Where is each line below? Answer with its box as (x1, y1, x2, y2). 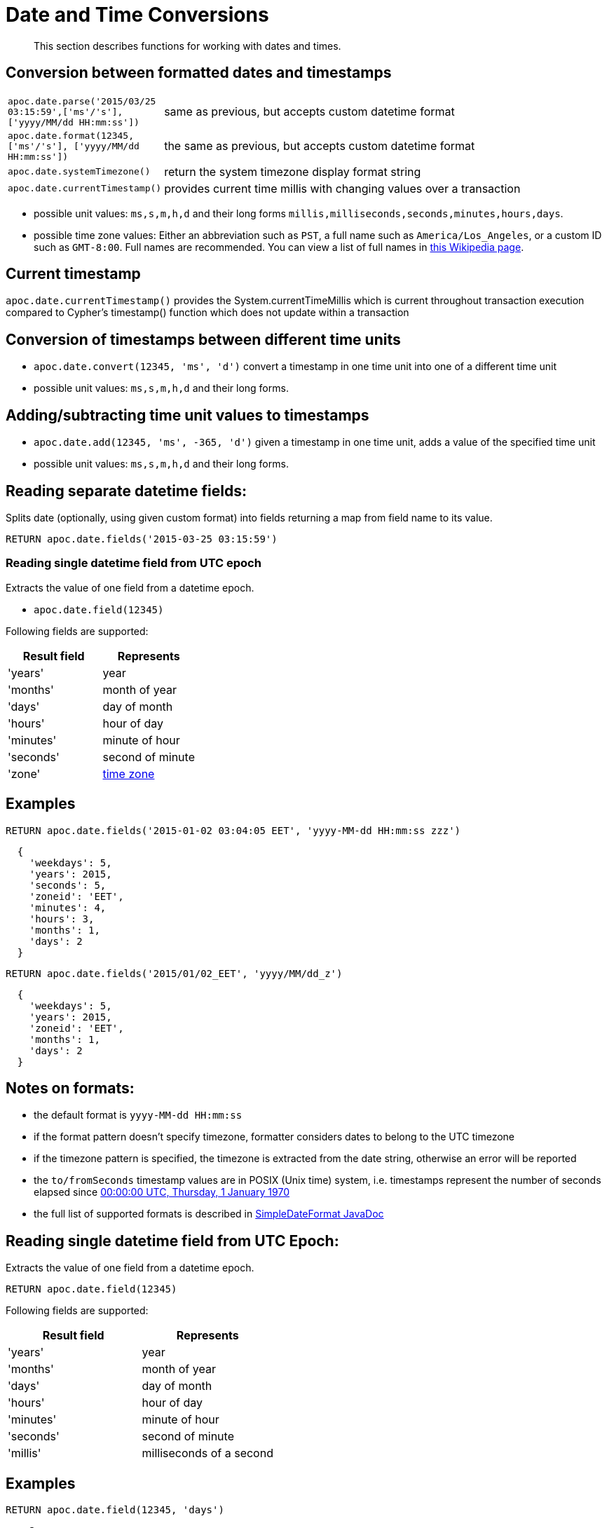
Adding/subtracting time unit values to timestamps (6, 406, 369, 424)
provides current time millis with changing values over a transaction (164, 181, 521, 196)
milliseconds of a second (142, 1446, 273, 1461)
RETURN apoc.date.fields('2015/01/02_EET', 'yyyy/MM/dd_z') (6, 967, 343, 979)
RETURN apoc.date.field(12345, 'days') (6, 1504, 224, 1516)
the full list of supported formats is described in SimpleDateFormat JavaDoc (34, 1208, 384, 1220)
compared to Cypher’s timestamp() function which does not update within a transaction (6, 306, 409, 319)
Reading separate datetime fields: (6, 482, 247, 500)
